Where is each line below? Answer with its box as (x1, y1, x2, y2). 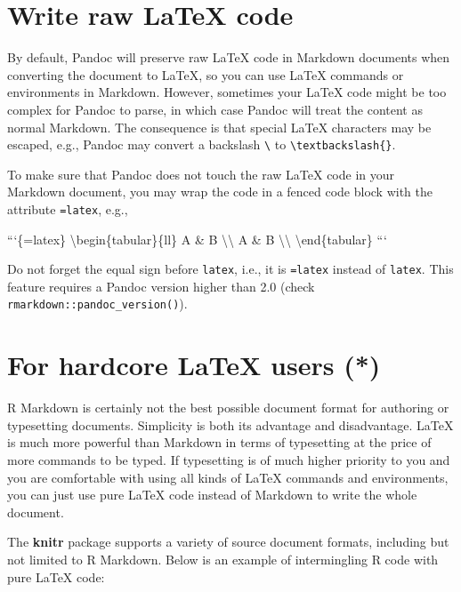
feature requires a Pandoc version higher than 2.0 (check (7, 276, 315, 295)
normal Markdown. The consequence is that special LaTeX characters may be (7, 117, 432, 136)
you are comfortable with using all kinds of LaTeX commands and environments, (7, 468, 449, 486)
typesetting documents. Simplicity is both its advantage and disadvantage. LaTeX (7, 415, 454, 434)
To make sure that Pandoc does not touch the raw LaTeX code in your (7, 164, 395, 183)
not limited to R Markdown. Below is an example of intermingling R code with (7, 549, 439, 568)
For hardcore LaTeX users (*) (7, 347, 381, 383)
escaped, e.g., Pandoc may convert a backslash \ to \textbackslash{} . (7, 135, 396, 154)
